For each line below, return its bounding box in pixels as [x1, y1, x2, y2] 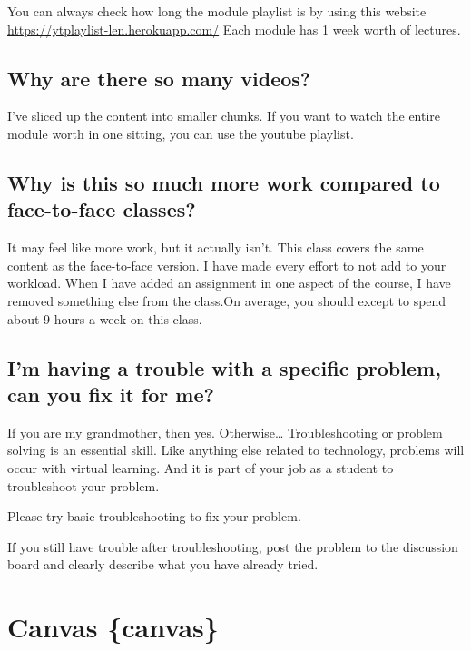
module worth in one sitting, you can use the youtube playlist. [7, 123, 354, 143]
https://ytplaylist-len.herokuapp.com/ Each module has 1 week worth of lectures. [7, 19, 461, 38]
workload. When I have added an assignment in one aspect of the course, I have [7, 273, 451, 292]
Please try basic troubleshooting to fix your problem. [7, 507, 301, 526]
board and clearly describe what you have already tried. [7, 555, 319, 574]
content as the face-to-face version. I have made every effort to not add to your [7, 255, 446, 274]
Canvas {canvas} [7, 608, 219, 646]
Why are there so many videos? [7, 64, 311, 92]
